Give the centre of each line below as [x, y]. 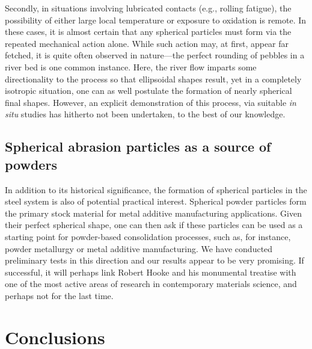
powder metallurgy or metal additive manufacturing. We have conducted [139, 248]
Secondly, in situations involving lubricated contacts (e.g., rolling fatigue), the [148, 8]
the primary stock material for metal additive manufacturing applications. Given [153, 213]
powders [31, 164]
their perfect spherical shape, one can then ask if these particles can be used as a [154, 225]
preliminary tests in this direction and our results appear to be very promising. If [154, 260]
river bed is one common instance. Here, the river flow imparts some [131, 66]
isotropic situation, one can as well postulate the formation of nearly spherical [148, 91]
